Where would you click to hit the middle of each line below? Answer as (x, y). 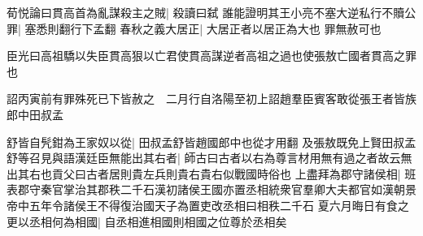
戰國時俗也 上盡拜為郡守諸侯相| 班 (325, 173)
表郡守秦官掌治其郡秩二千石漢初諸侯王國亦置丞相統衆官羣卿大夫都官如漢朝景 (211, 189)
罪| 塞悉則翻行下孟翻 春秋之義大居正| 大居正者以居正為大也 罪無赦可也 (194, 28)
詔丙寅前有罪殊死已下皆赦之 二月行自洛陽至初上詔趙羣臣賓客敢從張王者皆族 (211, 99)
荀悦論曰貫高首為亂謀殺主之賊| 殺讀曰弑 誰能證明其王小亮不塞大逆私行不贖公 (211, 12)
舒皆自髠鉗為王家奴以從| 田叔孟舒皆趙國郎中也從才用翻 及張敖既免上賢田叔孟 (211, 142)
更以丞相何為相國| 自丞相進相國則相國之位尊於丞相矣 (147, 221)
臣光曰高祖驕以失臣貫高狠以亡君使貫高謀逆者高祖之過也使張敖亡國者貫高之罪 (211, 56)
